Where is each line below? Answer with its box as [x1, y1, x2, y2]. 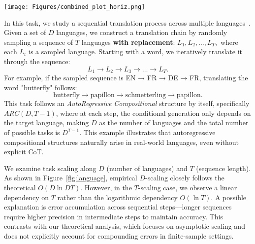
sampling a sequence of [4, 36, 73, 47]
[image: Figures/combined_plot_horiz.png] [4, 3, 145, 10]
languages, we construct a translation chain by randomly [56, 27, 227, 37]
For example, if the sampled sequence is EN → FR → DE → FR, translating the [4, 72, 248, 83]
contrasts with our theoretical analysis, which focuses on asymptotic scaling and [4, 221, 245, 231]
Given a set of [4, 27, 46, 37]
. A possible [211, 192, 247, 202]
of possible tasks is [4, 127, 60, 138]
